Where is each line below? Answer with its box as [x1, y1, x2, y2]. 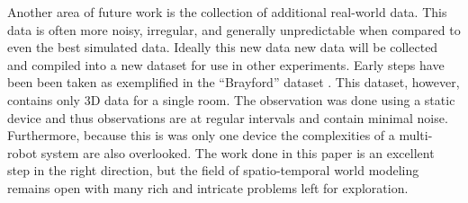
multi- [399, 126, 433, 145]
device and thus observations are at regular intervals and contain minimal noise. [7, 108, 448, 127]
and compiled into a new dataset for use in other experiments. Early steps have [7, 55, 445, 74]
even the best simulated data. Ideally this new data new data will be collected [7, 38, 438, 57]
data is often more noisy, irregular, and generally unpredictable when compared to [7, 20, 461, 39]
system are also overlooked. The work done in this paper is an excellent [40, 143, 435, 162]
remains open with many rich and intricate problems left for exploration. [7, 178, 409, 197]
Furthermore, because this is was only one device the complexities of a [7, 126, 395, 145]
